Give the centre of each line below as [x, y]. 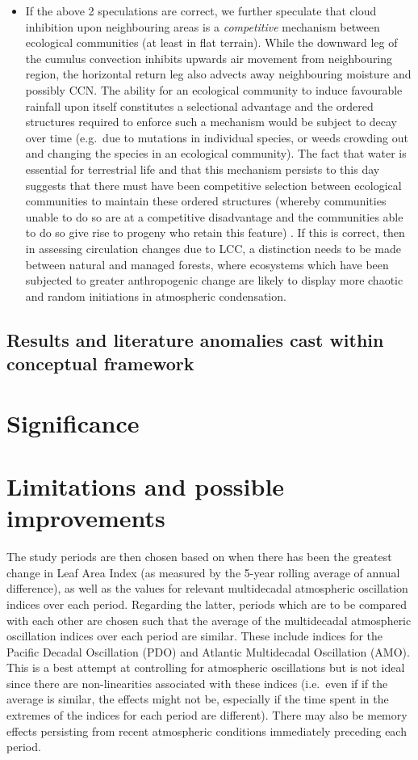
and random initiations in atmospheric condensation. [156, 296]
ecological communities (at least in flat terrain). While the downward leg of [211, 42]
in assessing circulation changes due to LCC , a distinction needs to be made [213, 248]
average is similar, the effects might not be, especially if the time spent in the [198, 699]
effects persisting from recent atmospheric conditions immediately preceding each [207, 730]
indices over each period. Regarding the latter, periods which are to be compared [207, 604]
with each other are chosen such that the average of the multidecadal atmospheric [209, 620]
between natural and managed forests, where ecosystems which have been [207, 264]
